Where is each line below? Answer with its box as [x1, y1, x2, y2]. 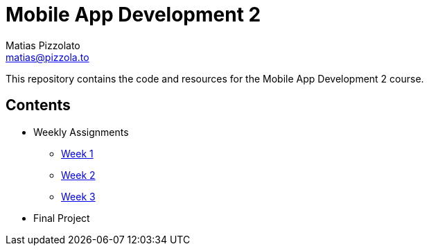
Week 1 [61, 147, 94, 159]
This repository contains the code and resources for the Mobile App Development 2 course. [6, 72, 424, 85]
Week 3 [61, 190, 96, 202]
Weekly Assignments [33, 125, 129, 138]
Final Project [33, 211, 90, 224]
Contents [6, 96, 71, 114]
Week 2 [61, 168, 96, 181]
